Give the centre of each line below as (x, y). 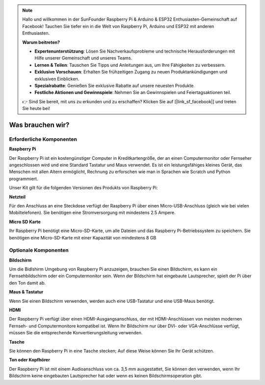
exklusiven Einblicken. (57, 79)
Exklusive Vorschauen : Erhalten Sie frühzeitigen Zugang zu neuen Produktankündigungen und (131, 72)
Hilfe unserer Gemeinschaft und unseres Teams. (83, 58)
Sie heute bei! (36, 109)
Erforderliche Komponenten (43, 139)
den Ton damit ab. (27, 283)
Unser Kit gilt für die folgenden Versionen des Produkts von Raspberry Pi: (83, 188)
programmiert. (24, 178)
